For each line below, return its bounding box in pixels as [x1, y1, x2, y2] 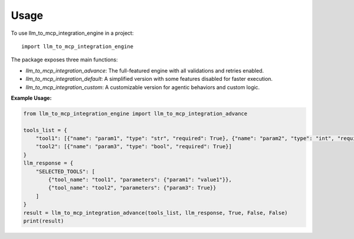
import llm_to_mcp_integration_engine [21, 43, 134, 50]
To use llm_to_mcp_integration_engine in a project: [11, 30, 134, 37]
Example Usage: [11, 94, 52, 102]
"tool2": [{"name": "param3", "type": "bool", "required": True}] [35, 143, 232, 150]
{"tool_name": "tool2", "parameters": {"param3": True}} [48, 185, 217, 191]
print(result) [23, 217, 64, 224]
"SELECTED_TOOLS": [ [35, 168, 96, 175]
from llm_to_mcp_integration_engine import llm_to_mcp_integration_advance [23, 110, 248, 117]
